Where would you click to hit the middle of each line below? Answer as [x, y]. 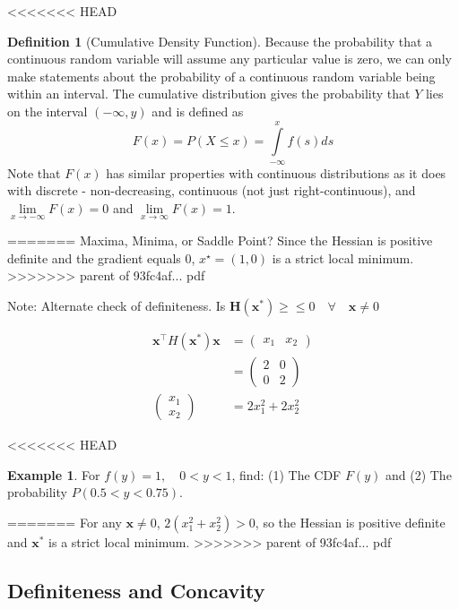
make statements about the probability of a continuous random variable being [221, 76]
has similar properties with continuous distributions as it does [276, 172]
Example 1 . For [54, 474]
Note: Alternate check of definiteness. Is [117, 305]
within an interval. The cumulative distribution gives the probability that [209, 94]
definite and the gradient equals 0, [101, 257]
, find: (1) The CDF [286, 474]
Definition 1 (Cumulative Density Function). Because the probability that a [220, 41]
